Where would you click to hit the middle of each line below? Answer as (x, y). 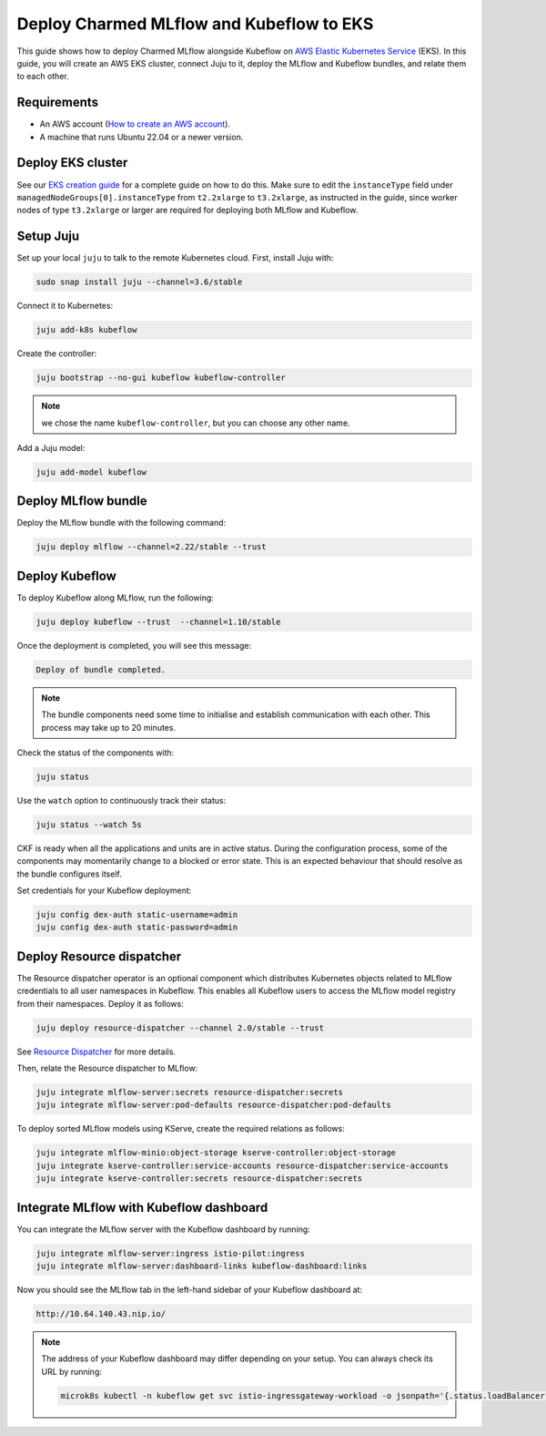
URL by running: (71, 1371)
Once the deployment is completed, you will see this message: (134, 645)
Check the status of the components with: (96, 753)
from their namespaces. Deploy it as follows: (100, 1003)
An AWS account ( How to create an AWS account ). (135, 124)
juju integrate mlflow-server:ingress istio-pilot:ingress (170, 1253)
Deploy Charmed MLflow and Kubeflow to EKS (195, 24)
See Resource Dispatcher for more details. (96, 1051)
